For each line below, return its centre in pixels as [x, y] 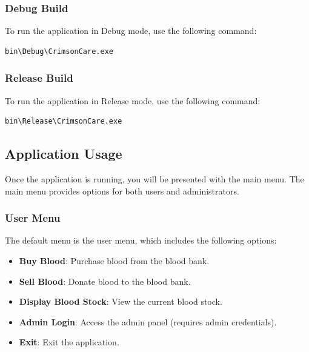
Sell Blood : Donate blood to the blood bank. [105, 281]
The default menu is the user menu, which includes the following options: [141, 240]
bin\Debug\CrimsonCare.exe [59, 51]
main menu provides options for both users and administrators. [122, 191]
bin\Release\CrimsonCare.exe [64, 121]
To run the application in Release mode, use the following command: [133, 100]
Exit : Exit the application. [69, 342]
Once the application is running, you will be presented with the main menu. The [154, 179]
